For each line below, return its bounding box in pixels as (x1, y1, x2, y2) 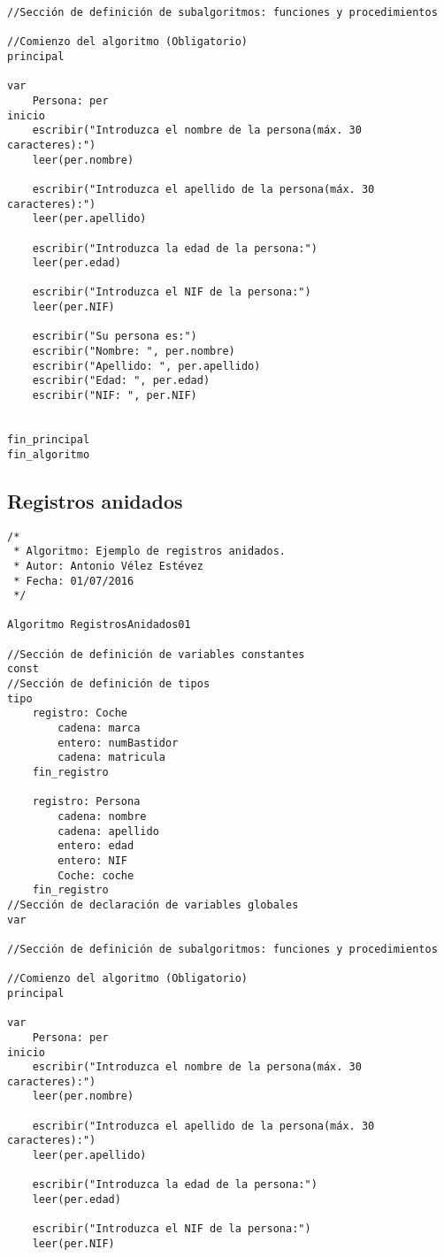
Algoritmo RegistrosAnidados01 (7, 618, 191, 632)
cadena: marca (57, 722, 141, 735)
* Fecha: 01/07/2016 (13, 574, 134, 587)
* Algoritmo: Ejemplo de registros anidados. (13, 545, 286, 558)
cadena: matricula (57, 751, 165, 764)
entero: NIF (57, 854, 128, 867)
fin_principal (7, 433, 90, 447)
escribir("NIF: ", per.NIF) (32, 389, 197, 402)
